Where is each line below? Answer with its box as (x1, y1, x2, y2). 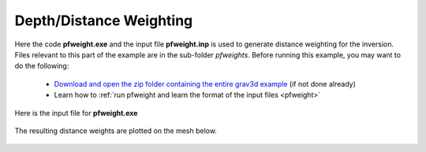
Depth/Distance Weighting (14, 12, 193, 29)
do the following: (14, 61, 69, 71)
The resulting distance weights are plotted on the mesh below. (14, 126, 217, 135)
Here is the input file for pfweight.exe (14, 108, 138, 117)
